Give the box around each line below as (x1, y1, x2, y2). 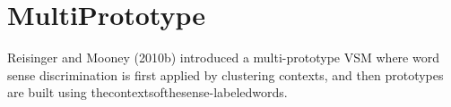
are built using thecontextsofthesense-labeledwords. (7, 83, 288, 102)
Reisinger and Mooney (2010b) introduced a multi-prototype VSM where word (7, 48, 439, 67)
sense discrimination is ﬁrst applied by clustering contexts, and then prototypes (7, 65, 444, 84)
